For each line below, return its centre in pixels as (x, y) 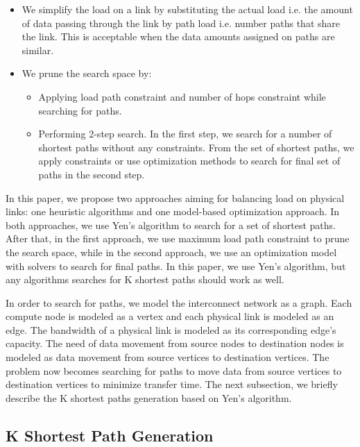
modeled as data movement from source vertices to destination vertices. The (168, 357)
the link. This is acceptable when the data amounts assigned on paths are (178, 36)
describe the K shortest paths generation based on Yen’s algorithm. (149, 397)
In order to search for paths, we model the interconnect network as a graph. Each (179, 302)
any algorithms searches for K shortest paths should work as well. (145, 279)
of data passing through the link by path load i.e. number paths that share (181, 23)
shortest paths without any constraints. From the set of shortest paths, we (196, 147)
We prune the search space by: (87, 73)
